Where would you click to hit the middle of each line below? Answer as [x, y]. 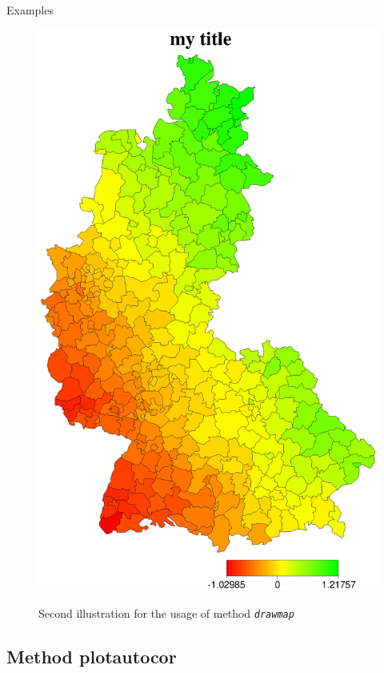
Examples [30, 10]
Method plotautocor [92, 656]
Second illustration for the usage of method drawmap [166, 613]
